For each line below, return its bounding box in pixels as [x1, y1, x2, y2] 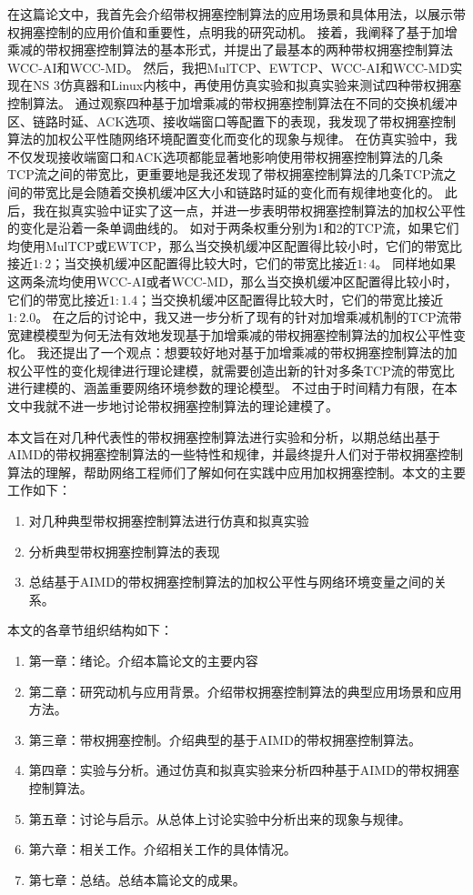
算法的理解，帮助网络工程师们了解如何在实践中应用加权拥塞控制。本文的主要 [7, 462, 466, 481]
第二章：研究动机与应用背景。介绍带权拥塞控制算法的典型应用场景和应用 [28, 681, 462, 700]
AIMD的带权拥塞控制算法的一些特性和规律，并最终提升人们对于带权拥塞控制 [7, 445, 464, 464]
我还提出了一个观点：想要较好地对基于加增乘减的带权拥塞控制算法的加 [36, 343, 458, 362]
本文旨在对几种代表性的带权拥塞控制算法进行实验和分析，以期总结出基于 [7, 427, 440, 446]
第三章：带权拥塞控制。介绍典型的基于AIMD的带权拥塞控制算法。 [28, 729, 421, 749]
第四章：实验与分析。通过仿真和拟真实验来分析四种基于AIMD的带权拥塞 [28, 760, 459, 779]
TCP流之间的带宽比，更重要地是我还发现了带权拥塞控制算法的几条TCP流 [7, 165, 444, 184]
